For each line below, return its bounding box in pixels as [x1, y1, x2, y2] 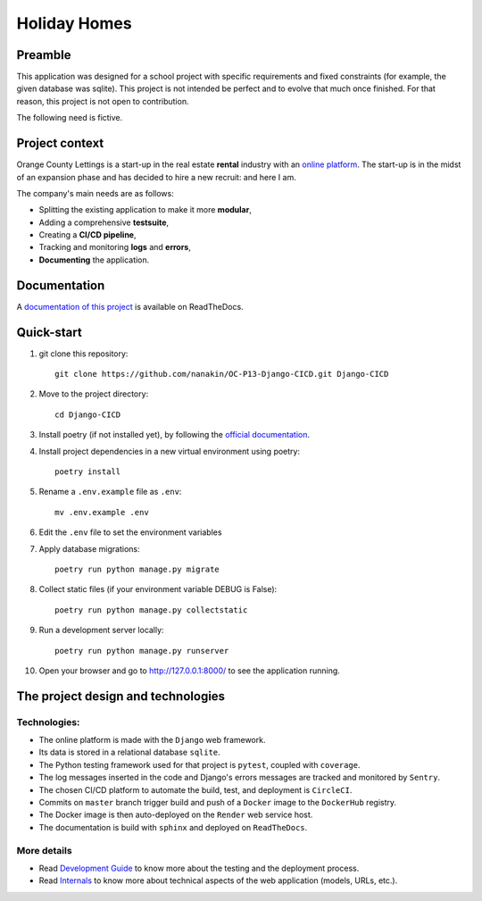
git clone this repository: [38, 348, 129, 359]
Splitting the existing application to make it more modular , [38, 204, 252, 215]
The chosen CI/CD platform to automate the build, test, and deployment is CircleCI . [38, 784, 353, 795]
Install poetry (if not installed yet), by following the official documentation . [38, 430, 311, 440]
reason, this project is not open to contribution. [16, 96, 189, 106]
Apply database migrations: [38, 543, 140, 554]
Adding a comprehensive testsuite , [38, 217, 170, 228]
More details [16, 844, 72, 856]
